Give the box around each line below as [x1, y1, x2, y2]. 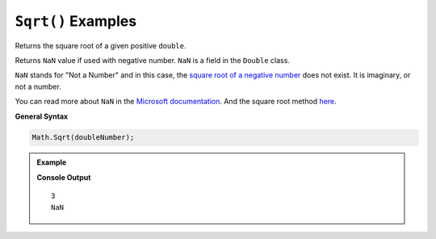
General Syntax [15, 111, 69, 121]
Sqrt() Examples [15, 12, 137, 30]
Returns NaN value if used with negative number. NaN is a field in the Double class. [15, 55, 291, 65]
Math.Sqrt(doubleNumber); [31, 133, 135, 142]
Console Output [36, 172, 91, 182]
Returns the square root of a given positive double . [15, 40, 187, 50]
